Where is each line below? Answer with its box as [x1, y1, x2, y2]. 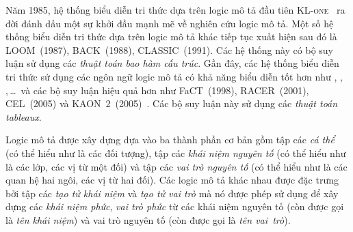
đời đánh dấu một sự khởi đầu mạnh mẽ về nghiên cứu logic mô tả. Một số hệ [5, 16, 334, 30]
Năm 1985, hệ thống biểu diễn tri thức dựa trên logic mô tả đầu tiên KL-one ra [5, 3, 345, 16]
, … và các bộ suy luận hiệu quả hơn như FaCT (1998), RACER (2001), [5, 83, 309, 97]
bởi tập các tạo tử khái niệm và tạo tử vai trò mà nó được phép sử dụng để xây [5, 186, 339, 200]
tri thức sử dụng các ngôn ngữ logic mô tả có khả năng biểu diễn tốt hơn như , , [5, 69, 343, 83]
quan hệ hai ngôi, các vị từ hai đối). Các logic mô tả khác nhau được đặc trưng [5, 173, 339, 187]
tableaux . [5, 109, 42, 124]
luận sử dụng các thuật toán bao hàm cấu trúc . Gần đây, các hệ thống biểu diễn [5, 56, 339, 70]
